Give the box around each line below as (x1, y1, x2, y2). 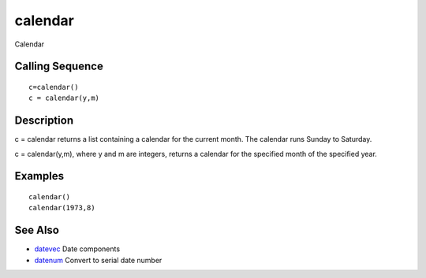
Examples (14, 169, 65, 183)
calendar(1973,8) (28, 203, 95, 213)
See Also (14, 224, 59, 237)
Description (14, 114, 74, 128)
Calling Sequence (14, 60, 104, 73)
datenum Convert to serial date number (34, 255, 163, 265)
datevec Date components (34, 244, 121, 254)
